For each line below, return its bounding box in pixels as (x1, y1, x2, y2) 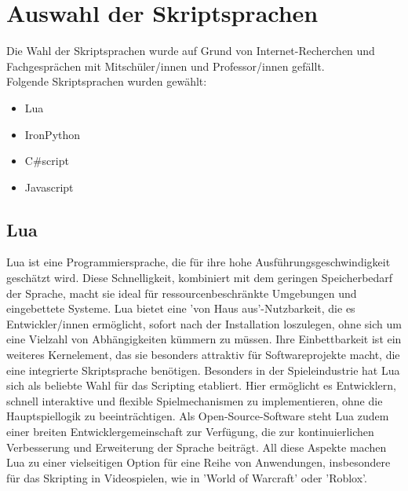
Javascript (24, 178, 74, 195)
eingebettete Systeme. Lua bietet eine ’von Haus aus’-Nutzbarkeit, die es (6, 300, 355, 317)
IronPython (24, 126, 81, 142)
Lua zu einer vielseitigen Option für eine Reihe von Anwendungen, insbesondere (6, 454, 391, 471)
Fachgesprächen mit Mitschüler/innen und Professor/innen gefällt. (6, 57, 325, 74)
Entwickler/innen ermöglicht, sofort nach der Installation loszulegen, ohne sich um (6, 315, 402, 332)
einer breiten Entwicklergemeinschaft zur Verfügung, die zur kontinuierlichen (6, 423, 374, 440)
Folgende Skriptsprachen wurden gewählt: (6, 73, 207, 90)
